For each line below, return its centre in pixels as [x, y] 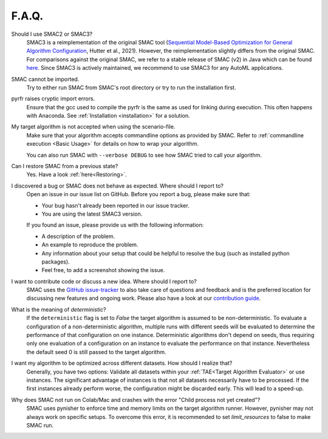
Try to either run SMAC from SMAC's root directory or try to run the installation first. [131, 87]
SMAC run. [40, 425]
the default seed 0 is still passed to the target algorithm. [96, 352]
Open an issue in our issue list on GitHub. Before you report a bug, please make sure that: [138, 194]
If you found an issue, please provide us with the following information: [115, 225]
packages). [56, 262]
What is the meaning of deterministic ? [59, 309]
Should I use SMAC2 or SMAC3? [52, 34]
